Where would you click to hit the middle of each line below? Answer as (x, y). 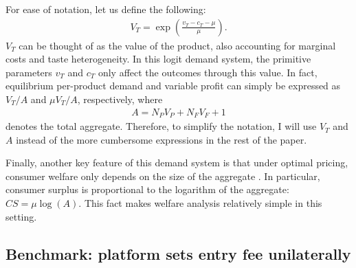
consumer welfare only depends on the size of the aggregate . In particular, (163, 176)
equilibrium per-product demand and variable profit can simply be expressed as (173, 86)
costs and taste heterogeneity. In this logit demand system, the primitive (158, 59)
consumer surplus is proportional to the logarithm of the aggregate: (147, 189)
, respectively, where (120, 99)
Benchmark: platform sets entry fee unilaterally (178, 253)
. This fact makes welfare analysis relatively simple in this (200, 203)
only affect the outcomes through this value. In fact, (208, 72)
